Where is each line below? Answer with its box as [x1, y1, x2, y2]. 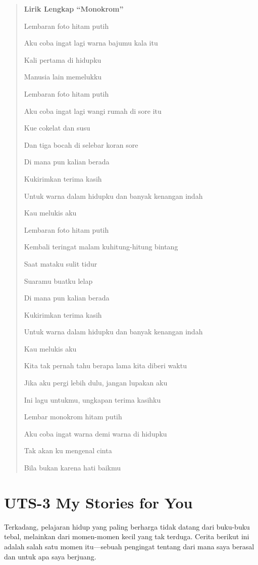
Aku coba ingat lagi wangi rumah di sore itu [24, 105, 162, 116]
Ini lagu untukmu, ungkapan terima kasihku [24, 394, 161, 405]
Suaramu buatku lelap [24, 275, 93, 286]
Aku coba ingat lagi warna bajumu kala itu [24, 37, 158, 48]
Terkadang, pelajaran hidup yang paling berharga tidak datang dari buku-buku [4, 521, 250, 532]
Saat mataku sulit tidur [24, 258, 97, 269]
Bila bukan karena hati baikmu [24, 462, 121, 473]
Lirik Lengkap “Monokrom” [24, 4, 124, 14]
